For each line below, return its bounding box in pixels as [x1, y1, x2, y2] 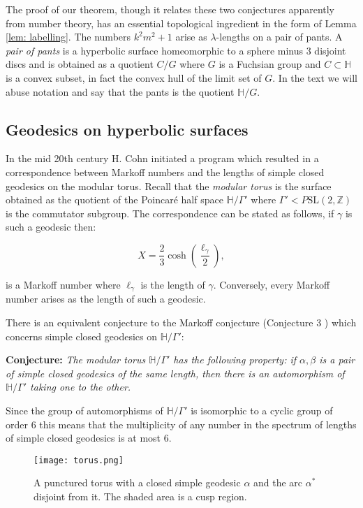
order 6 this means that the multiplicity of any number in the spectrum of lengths [6, 416, 357, 431]
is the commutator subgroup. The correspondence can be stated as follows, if [6, 205, 334, 220]
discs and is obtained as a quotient [6, 57, 154, 71]
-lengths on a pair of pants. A [216, 29, 343, 44]
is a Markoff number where [6, 277, 121, 291]
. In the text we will [272, 70, 357, 85]
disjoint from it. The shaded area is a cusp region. [34, 488, 247, 503]
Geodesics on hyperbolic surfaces [6, 118, 249, 140]
